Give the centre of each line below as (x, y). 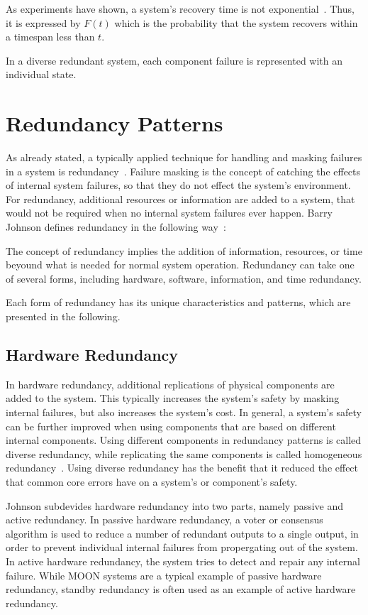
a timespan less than (50, 37)
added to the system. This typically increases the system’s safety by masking (173, 398)
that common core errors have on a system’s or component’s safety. (152, 481)
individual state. (41, 74)
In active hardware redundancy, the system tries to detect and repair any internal (183, 561)
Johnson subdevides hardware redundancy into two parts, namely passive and (175, 505)
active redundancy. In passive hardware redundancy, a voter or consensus (165, 519)
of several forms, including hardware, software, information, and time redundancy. (184, 278)
